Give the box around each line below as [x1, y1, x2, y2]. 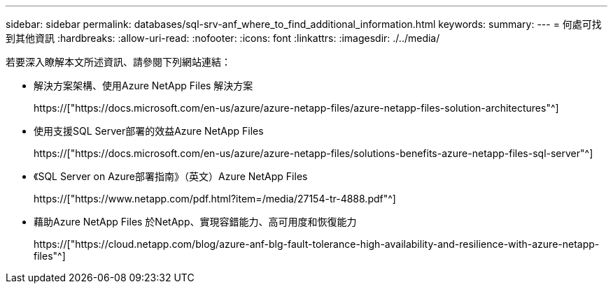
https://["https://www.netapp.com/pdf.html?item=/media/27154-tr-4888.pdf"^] [34, 193, 396, 205]
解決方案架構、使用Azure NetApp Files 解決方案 [34, 80, 253, 91]
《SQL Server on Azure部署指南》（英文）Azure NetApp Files [34, 170, 308, 182]
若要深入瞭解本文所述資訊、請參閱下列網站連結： [6, 56, 231, 68]
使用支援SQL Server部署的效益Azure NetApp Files [34, 125, 264, 137]
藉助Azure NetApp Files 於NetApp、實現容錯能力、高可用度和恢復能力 [34, 216, 357, 228]
